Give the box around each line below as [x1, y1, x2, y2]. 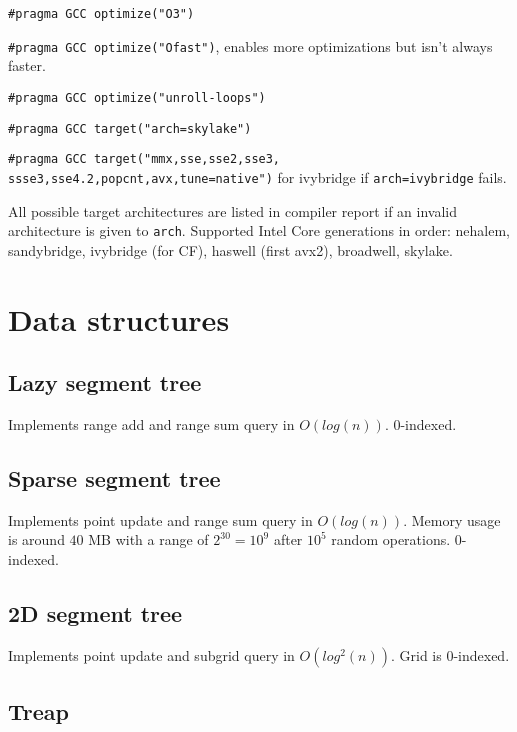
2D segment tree [8, 597, 183, 628]
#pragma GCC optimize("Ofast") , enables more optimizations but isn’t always [8, 35, 493, 56]
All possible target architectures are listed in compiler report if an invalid [8, 200, 457, 221]
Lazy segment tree [8, 367, 202, 398]
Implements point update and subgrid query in [8, 644, 295, 665]
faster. [8, 55, 46, 76]
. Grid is [390, 644, 442, 665]
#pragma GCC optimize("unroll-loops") [8, 90, 266, 105]
